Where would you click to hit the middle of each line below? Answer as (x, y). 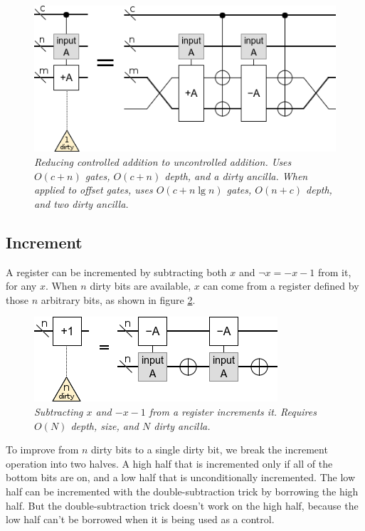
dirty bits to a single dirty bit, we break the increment (210, 449)
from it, (334, 272)
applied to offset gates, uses (94, 190)
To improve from (42, 449)
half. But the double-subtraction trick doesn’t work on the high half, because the (182, 505)
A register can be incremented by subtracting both (116, 272)
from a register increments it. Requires (233, 411)
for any (21, 286)
